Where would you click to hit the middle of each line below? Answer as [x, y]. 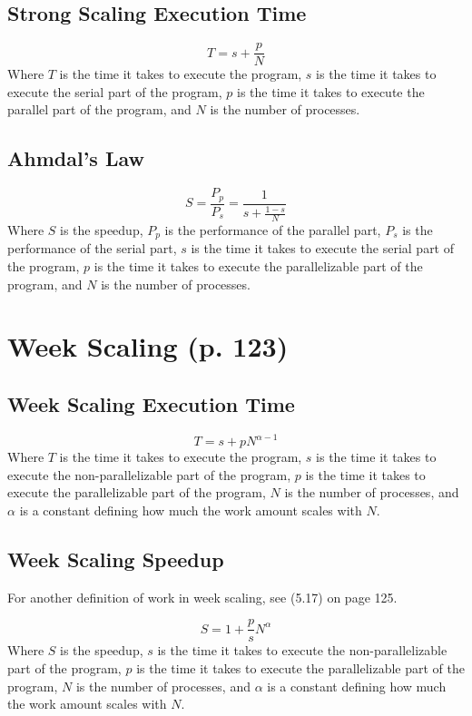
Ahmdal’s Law [76, 158]
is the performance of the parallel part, [273, 229]
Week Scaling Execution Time [151, 403]
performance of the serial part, [92, 248]
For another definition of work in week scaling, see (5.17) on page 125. [202, 597]
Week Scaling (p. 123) [148, 346]
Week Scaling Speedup [116, 559]
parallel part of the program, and [99, 109]
